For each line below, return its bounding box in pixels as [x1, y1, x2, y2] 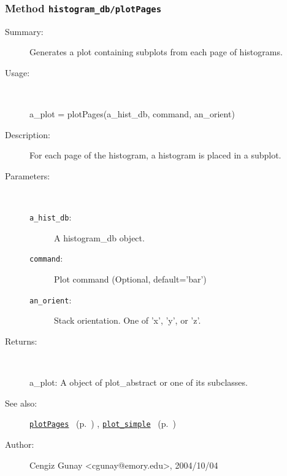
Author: [5, 437, 34, 450]
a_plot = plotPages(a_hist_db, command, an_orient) [29, 107, 235, 120]
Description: [5, 128, 50, 141]
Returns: [5, 334, 37, 347]
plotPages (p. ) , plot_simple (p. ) [29, 417, 176, 430]
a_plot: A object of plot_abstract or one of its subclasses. [29, 376, 248, 389]
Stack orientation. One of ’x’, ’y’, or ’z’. [54, 314, 201, 327]
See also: [5, 396, 37, 409]
